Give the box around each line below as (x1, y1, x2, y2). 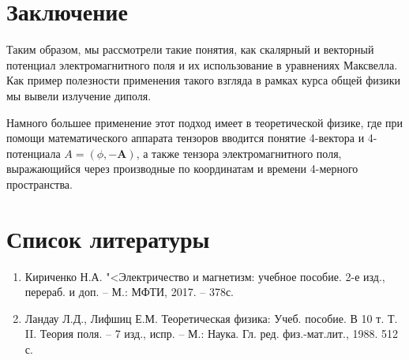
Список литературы (6, 222, 210, 254)
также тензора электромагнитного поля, (152, 144, 342, 161)
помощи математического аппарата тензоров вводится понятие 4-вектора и (6, 129, 365, 146)
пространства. (6, 175, 73, 192)
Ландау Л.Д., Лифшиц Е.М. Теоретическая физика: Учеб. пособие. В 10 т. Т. (24, 309, 398, 326)
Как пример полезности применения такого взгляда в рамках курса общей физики (6, 72, 401, 88)
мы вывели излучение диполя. (6, 87, 152, 103)
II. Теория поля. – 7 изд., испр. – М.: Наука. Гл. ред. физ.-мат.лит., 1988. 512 (24, 325, 399, 342)
